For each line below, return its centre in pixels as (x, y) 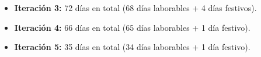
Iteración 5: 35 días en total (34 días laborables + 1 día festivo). (132, 47)
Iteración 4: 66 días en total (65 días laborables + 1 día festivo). (132, 27)
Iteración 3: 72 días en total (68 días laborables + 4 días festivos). (135, 8)
